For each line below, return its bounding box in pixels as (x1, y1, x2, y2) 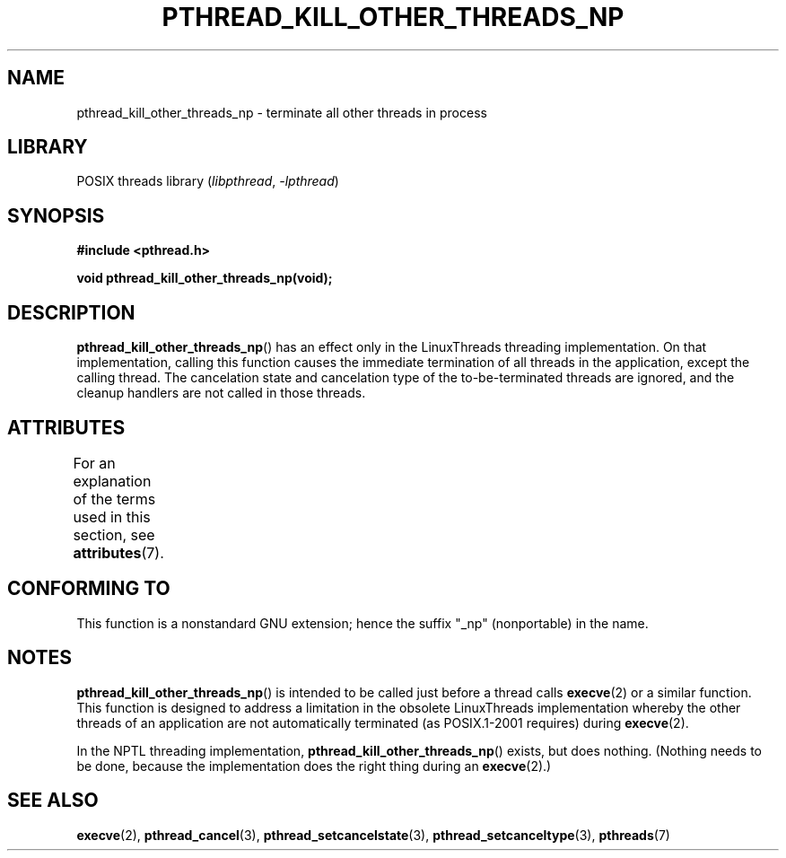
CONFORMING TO (7, 577, 170, 600)
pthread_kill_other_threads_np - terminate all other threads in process (76, 104, 487, 120)
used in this (73, 507, 151, 526)
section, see (73, 525, 155, 544)
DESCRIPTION (7, 301, 135, 324)
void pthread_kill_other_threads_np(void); (76, 270, 333, 286)
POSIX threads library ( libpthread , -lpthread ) (76, 173, 339, 189)
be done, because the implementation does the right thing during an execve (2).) (76, 757, 552, 774)
